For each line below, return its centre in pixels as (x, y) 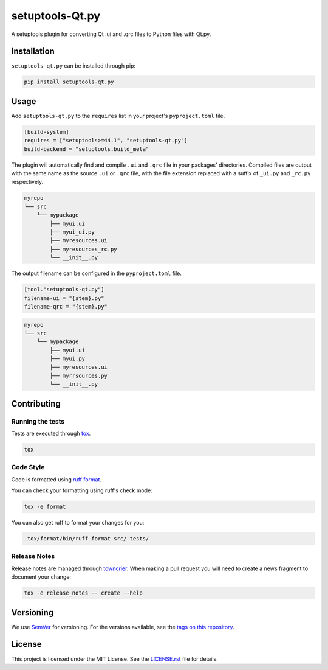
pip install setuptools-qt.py (69, 82)
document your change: (41, 577)
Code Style (28, 467)
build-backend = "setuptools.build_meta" (87, 149)
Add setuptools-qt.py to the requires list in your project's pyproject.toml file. (118, 116)
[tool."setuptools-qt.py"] (64, 290)
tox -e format (45, 507)
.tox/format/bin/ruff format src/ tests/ (87, 539)
